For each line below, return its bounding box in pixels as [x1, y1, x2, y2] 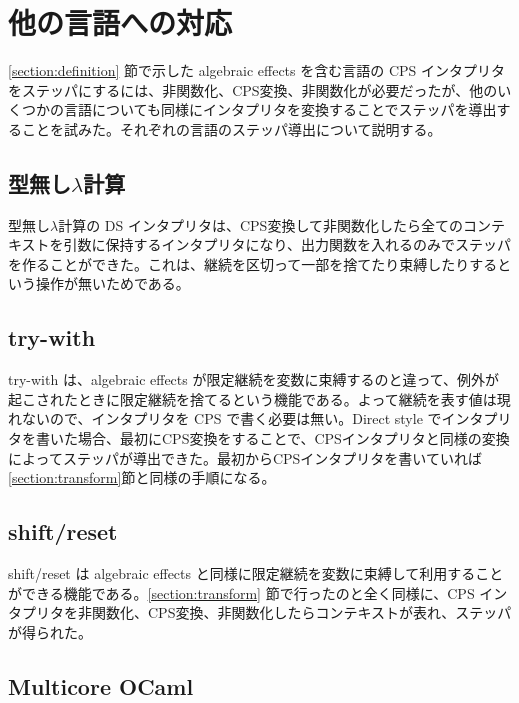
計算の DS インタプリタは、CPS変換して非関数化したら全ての [58, 214, 463, 235]
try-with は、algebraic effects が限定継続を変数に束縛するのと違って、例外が [8, 369, 500, 390]
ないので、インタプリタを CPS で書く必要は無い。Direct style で [21, 408, 442, 429]
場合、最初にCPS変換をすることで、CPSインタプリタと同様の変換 [77, 428, 510, 449]
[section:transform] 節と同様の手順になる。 [8, 467, 276, 488]
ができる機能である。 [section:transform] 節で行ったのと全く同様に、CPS [8, 582, 475, 603]
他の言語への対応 [8, 2, 233, 43]
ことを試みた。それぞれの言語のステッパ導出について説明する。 [21, 118, 442, 139]
